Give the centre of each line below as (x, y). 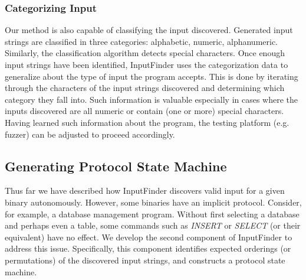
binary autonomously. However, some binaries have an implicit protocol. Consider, (153, 202)
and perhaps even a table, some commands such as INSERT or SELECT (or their (153, 225)
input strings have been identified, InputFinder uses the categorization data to (147, 64)
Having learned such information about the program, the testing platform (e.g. (147, 122)
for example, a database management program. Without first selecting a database (152, 214)
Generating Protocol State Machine (116, 166)
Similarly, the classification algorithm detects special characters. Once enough (145, 53)
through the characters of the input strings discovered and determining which (145, 88)
